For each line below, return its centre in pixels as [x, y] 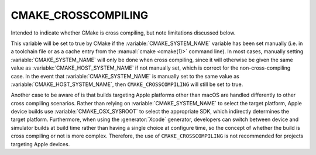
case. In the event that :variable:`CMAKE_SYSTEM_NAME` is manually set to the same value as [125, 76]
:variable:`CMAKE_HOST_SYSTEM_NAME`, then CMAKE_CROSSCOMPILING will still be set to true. [127, 84]
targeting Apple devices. [40, 144]
